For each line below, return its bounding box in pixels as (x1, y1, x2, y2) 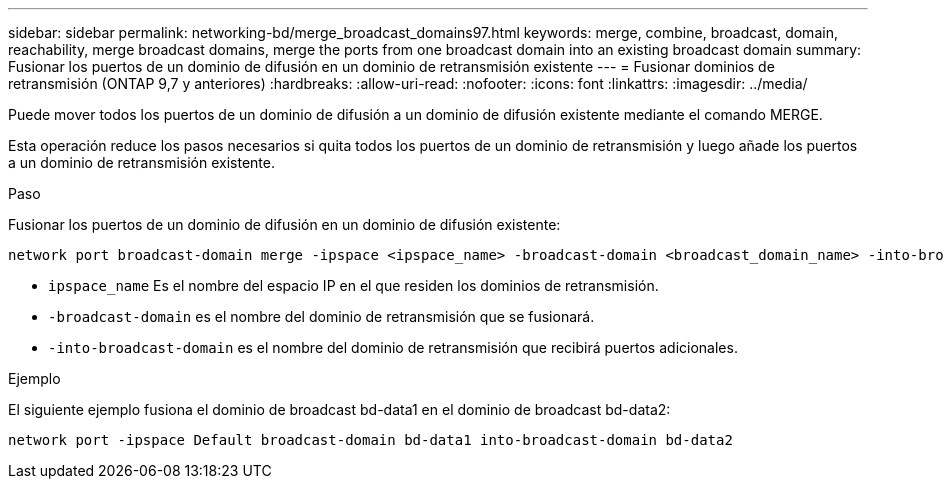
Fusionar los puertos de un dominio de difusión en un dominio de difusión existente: (8, 216, 561, 233)
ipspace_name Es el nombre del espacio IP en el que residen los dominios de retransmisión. (48, 277, 659, 294)
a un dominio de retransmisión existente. (8, 154, 275, 171)
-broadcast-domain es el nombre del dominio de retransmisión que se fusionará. (48, 308, 595, 325)
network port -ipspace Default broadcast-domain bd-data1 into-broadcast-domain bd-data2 (8, 432, 733, 448)
